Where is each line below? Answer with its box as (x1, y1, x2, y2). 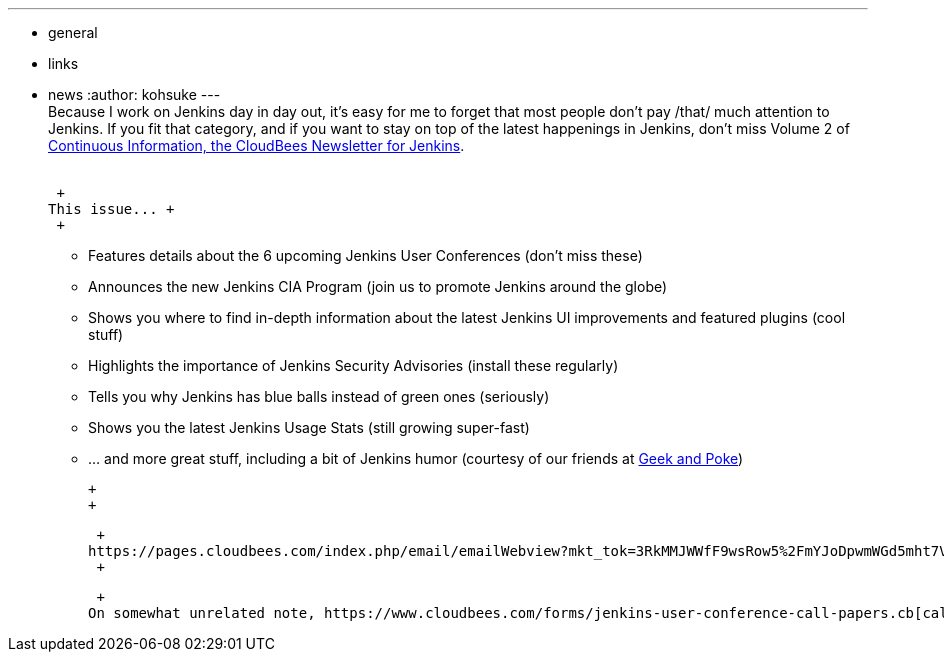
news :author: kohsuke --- (48, 86, 221, 103)
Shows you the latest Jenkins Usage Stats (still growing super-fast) (88, 419, 530, 436)
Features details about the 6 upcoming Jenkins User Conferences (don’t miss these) (88, 247, 643, 264)
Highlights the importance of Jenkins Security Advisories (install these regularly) (88, 357, 619, 374)
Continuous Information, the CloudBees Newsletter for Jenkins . (48, 137, 465, 154)
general (48, 24, 98, 41)
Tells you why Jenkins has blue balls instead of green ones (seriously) (88, 388, 550, 405)
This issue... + (48, 201, 175, 217)
